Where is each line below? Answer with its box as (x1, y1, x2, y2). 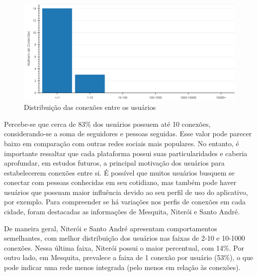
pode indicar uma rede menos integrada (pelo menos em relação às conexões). (4, 262, 241, 273)
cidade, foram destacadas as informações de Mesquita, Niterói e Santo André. (4, 206, 240, 217)
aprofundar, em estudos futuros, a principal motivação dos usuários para (4, 158, 225, 168)
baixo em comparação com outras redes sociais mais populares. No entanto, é (4, 138, 239, 148)
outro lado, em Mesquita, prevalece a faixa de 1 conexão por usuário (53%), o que (4, 252, 254, 263)
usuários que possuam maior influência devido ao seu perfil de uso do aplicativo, (4, 186, 248, 197)
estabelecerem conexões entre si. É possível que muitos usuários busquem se (4, 167, 235, 178)
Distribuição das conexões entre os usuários (24, 102, 156, 112)
